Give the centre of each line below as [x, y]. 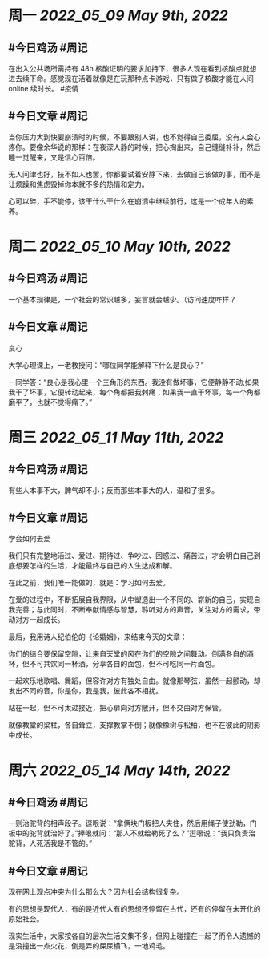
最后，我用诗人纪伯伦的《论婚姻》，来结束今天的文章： [98, 637]
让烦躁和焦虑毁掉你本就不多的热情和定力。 [78, 184]
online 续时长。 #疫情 [44, 89]
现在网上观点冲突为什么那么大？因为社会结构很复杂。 [96, 892]
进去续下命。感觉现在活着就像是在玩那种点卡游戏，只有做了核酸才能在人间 [131, 79]
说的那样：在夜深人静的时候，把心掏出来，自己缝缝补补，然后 [159, 147]
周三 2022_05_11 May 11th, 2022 [116, 437]
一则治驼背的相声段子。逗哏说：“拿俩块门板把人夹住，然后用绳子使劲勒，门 [133, 823]
